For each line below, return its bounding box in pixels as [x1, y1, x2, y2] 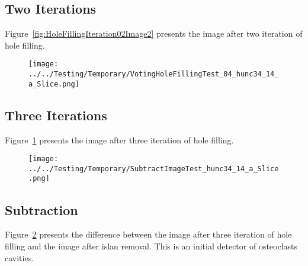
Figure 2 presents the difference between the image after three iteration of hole [5, 228, 292, 241]
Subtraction [5, 200, 78, 219]
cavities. [5, 251, 34, 264]
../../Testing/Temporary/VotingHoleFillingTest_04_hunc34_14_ [28, 70, 279, 79]
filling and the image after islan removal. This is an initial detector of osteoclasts [5, 239, 298, 252]
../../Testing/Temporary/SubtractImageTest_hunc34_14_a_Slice [28, 164, 279, 173]
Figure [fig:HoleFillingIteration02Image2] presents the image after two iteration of [5, 27, 303, 40]
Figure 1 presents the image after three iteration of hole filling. [5, 133, 234, 146]
